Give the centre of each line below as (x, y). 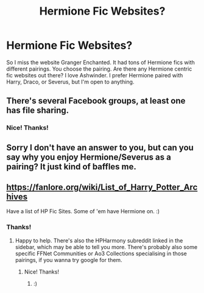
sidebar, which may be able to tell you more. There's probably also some (106, 247)
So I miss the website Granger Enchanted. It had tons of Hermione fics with (100, 62)
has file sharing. (38, 111)
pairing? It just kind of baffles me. (72, 167)
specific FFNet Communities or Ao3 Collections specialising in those (101, 253)
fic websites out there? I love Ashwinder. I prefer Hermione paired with (95, 75)
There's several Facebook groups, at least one (96, 101)
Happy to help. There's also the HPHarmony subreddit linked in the (99, 240)
